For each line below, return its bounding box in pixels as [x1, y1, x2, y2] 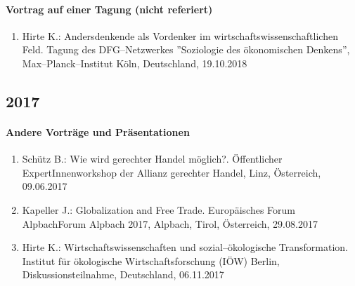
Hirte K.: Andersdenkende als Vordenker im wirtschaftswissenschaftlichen [22, 28, 338, 43]
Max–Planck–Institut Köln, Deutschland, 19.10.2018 [22, 55, 247, 70]
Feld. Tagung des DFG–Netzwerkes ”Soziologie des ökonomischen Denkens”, [22, 42, 350, 57]
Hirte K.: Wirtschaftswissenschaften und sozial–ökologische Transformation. [22, 240, 348, 254]
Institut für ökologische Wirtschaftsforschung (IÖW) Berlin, [22, 253, 280, 268]
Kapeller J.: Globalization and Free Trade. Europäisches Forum [22, 202, 296, 217]
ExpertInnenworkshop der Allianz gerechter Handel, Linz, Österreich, [22, 165, 321, 179]
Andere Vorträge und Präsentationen [6, 124, 190, 139]
